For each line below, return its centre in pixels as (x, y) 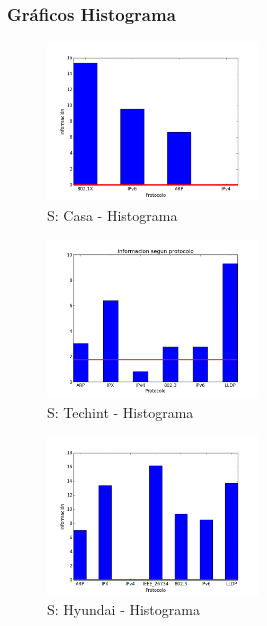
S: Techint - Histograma (120, 412)
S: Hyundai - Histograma (123, 609)
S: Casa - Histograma (112, 214)
